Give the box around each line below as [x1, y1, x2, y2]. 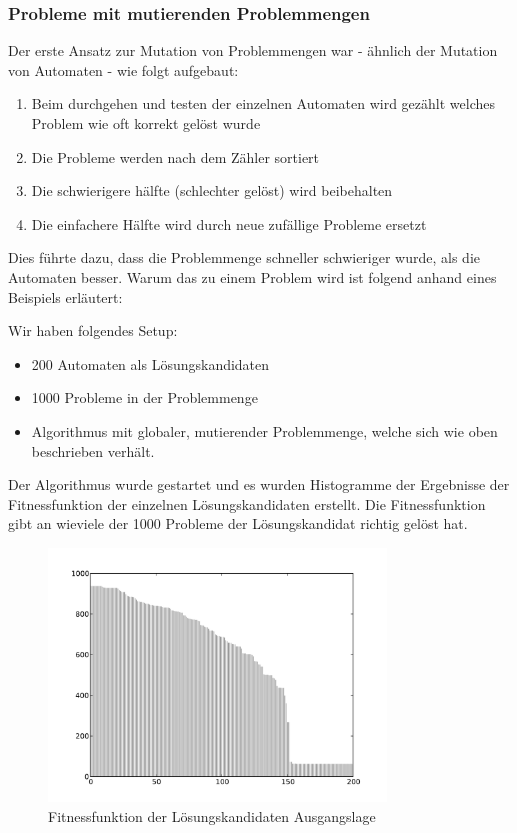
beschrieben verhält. [31, 440, 155, 461]
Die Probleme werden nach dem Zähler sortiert [31, 146, 320, 167]
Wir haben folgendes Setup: [8, 320, 178, 341]
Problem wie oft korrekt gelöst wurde [31, 113, 261, 133]
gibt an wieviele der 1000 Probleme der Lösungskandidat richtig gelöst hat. [8, 513, 468, 534]
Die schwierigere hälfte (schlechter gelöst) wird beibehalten [31, 180, 393, 201]
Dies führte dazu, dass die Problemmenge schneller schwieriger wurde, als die [8, 247, 480, 268]
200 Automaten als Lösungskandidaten [31, 353, 270, 374]
